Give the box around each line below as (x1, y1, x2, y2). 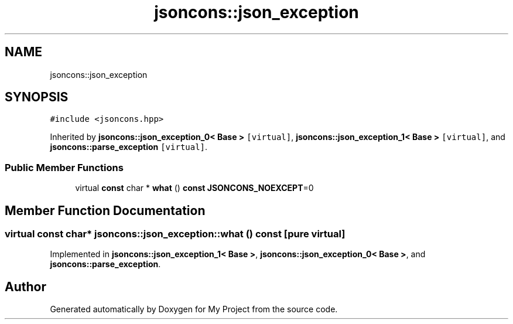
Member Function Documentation (5, 203, 206, 218)
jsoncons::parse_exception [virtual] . (50, 142, 208, 152)
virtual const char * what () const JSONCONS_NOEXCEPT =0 (75, 183, 314, 193)
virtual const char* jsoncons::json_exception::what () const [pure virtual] (5, 228, 346, 240)
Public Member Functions (5, 161, 124, 173)
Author (5, 279, 46, 294)
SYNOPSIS (5, 90, 69, 105)
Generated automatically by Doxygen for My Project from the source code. (50, 304, 338, 315)
